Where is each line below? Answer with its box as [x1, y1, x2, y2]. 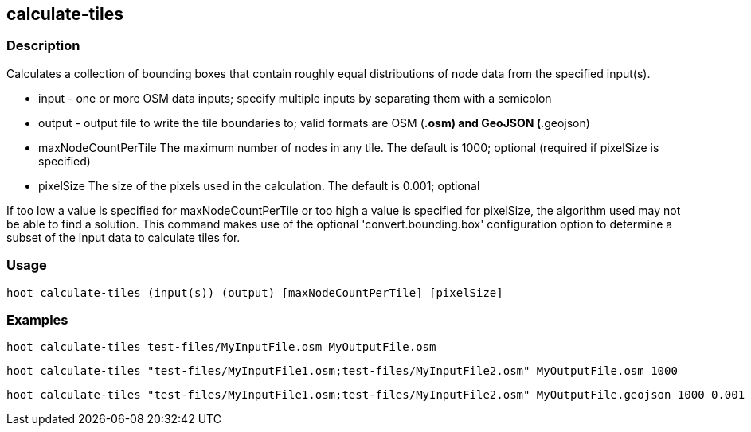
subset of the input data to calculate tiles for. [6, 230, 241, 244]
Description [6, 37, 80, 54]
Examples [6, 311, 68, 328]
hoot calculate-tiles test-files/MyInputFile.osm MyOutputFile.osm [6, 341, 436, 354]
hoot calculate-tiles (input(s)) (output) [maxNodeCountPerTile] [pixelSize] [6, 286, 503, 299]
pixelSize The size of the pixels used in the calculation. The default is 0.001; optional [38, 178, 480, 193]
